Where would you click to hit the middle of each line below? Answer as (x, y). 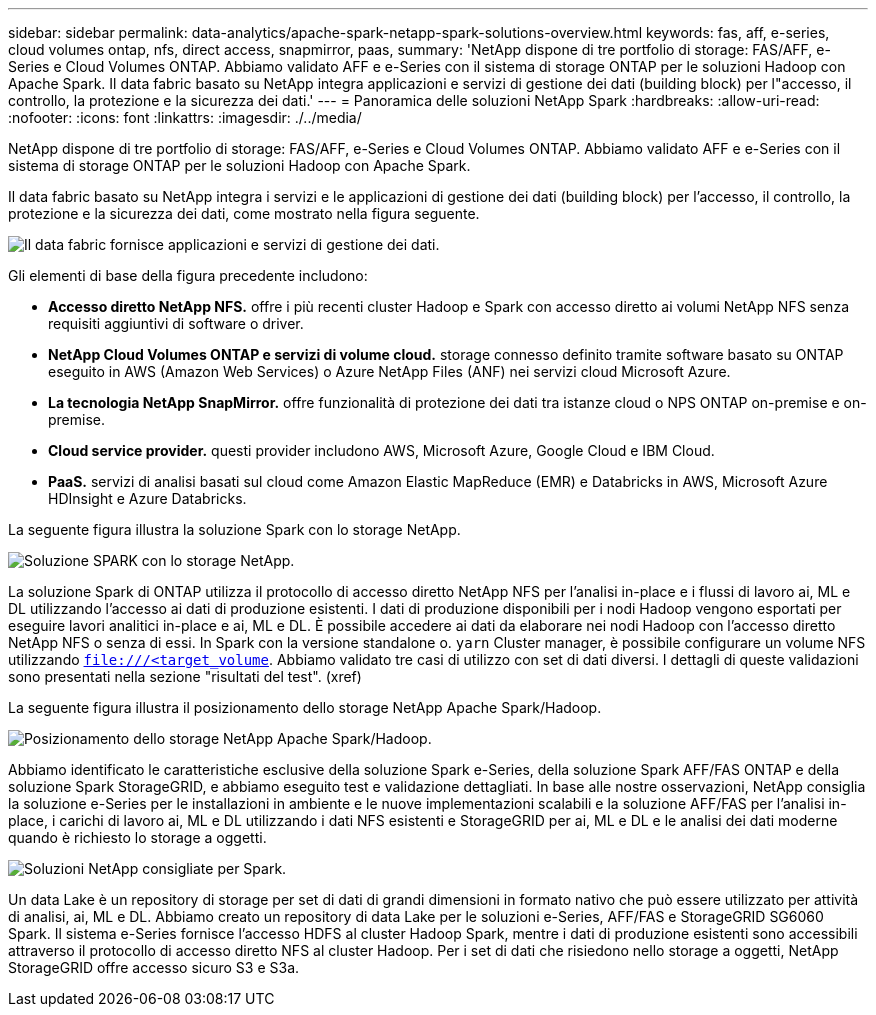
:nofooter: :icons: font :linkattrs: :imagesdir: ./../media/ (185, 117)
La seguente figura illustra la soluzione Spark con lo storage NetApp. (234, 529)
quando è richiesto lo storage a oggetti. (137, 837)
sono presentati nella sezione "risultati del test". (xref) (185, 676)
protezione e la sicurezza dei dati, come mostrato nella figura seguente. (244, 213)
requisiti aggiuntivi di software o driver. (176, 323)
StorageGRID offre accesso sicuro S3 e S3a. (154, 967)
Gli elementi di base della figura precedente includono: (188, 275)
